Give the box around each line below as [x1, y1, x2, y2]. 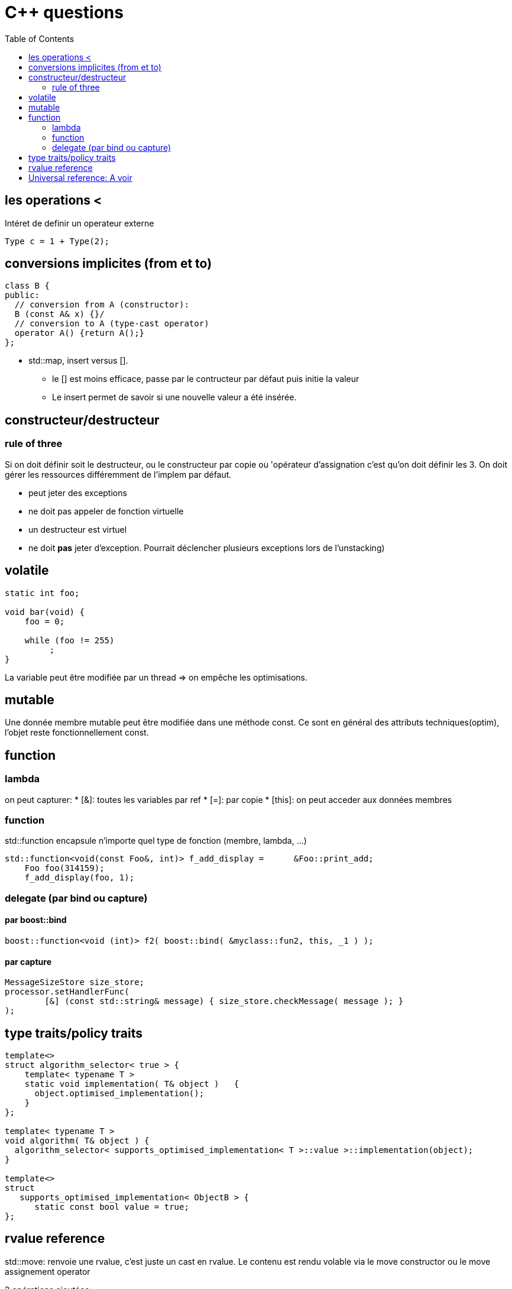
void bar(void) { [5, 607, 85, 617]
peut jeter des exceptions [28, 487, 127, 498]
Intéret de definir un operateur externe [5, 218, 154, 228]
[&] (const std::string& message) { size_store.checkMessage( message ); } [44, 996, 404, 1006]
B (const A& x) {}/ [14, 309, 105, 319]
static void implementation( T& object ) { [24, 1079, 239, 1089]
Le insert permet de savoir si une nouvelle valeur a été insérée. [52, 392, 297, 403]
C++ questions [5, 2, 124, 22]
